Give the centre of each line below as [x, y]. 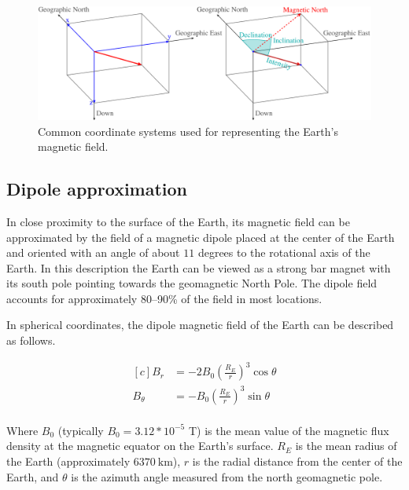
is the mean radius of [346, 446]
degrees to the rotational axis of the [284, 252]
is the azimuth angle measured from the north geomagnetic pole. [227, 476]
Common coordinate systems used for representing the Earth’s [188, 131]
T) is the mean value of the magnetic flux [289, 430]
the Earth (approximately [68, 461]
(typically [81, 430]
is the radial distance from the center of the [297, 461]
